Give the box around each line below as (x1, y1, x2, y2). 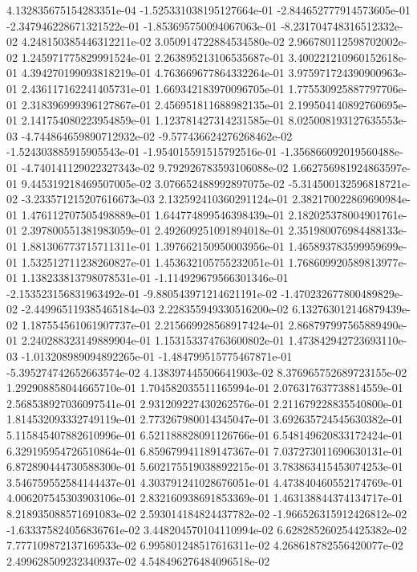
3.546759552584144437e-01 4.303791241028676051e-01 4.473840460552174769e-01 (6, 473, 403, 490)
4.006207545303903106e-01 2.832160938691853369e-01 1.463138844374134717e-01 (6, 489, 403, 506)
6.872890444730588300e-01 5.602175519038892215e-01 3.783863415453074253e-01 (6, 458, 403, 475)
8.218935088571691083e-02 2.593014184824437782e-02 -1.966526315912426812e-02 (6, 505, 407, 521)
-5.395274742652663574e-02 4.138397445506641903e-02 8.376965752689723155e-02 (6, 363, 407, 380)
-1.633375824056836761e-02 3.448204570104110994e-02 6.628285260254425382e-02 (6, 521, 407, 537)
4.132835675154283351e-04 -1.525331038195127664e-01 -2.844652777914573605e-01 (6, 2, 411, 18)
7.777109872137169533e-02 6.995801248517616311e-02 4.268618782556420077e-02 (6, 537, 403, 554)
